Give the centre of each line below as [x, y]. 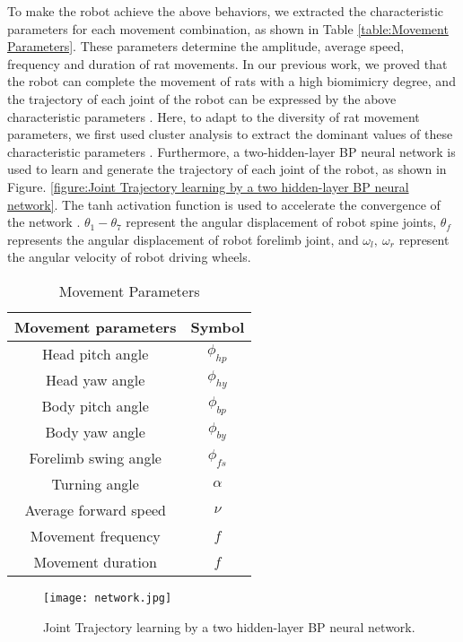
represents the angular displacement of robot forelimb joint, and [183, 239]
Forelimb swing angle [95, 457]
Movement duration [95, 561]
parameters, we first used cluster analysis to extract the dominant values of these [230, 134]
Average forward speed [95, 509]
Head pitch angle [96, 353]
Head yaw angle [96, 379]
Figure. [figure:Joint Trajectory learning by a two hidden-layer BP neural [208, 186]
